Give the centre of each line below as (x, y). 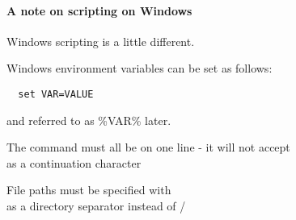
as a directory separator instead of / (96, 206)
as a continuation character (74, 162)
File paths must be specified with (89, 190)
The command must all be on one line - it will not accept (148, 147)
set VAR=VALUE (56, 94)
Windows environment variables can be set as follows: (140, 68)
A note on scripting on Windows (99, 10)
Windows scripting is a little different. (101, 41)
